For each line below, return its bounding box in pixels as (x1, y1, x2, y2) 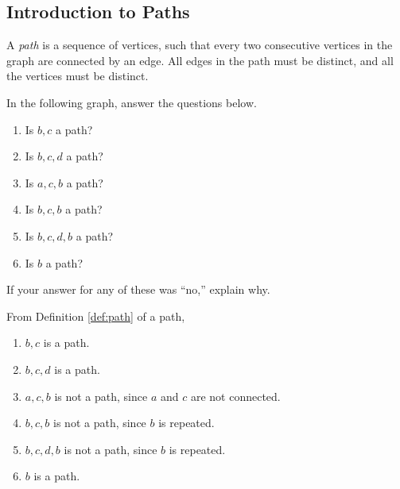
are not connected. (190, 387, 281, 404)
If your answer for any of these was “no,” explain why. (6, 281, 270, 298)
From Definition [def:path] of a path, (6, 307, 185, 324)
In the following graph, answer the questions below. (6, 94, 257, 110)
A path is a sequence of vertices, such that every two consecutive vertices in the (6, 37, 393, 53)
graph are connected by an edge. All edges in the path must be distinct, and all (6, 52, 394, 68)
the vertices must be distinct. (6, 67, 149, 84)
